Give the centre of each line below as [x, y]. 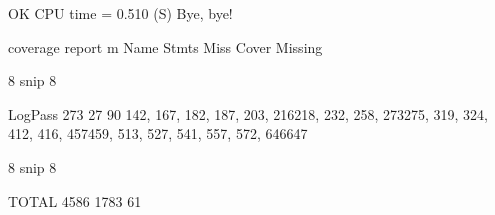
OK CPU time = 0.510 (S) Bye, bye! [120, 13]
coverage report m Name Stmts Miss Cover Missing [165, 46]
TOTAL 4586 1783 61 [75, 200]
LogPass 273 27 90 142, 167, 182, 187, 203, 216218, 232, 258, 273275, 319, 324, [248, 113]
